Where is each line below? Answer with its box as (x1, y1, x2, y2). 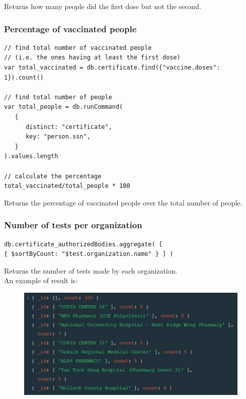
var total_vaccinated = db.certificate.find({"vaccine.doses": (4, 64, 220, 71)
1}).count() (4, 74, 44, 81)
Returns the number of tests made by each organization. (4, 265, 178, 276)
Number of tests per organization (4, 219, 142, 231)
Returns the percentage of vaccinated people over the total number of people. (4, 197, 242, 208)
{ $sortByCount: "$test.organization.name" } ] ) (4, 250, 174, 258)
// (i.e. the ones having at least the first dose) (4, 54, 181, 61)
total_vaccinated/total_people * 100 (4, 182, 130, 190)
